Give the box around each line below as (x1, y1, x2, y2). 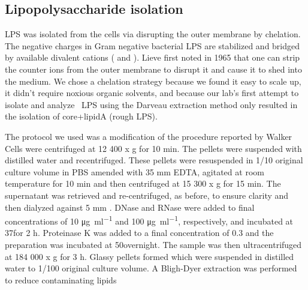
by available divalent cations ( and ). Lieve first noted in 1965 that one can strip (5, 51, 300, 64)
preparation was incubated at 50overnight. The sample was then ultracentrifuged (5, 238, 302, 250)
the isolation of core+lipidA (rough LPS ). (5, 110, 158, 122)
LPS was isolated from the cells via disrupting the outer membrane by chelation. (5, 28, 301, 40)
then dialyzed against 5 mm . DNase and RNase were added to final (5, 201, 255, 213)
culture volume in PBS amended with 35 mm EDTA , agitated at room (5, 165, 264, 178)
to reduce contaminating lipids (5, 273, 117, 286)
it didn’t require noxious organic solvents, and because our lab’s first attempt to (5, 86, 299, 99)
